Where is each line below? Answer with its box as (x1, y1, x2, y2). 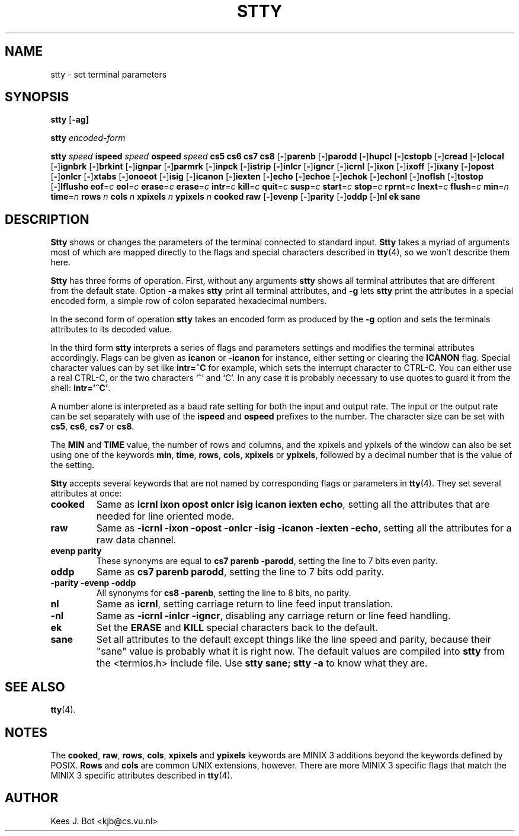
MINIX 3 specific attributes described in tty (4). (50, 770, 233, 780)
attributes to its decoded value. (50, 324, 172, 335)
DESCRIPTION (5, 212, 89, 227)
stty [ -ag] (50, 114, 89, 125)
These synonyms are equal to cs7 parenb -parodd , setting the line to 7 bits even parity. (96, 556, 438, 566)
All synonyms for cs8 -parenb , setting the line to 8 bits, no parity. (96, 588, 351, 598)
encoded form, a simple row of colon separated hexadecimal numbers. (50, 296, 327, 306)
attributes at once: (50, 488, 122, 499)
